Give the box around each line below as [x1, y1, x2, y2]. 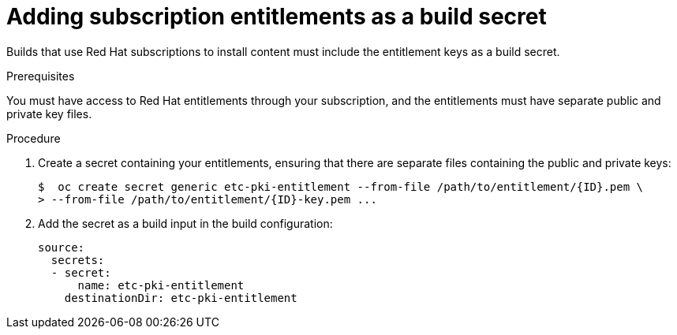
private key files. [6, 106, 92, 121]
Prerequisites [6, 69, 75, 83]
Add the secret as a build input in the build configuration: [38, 216, 333, 230]
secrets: [50, 253, 105, 266]
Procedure [6, 131, 61, 145]
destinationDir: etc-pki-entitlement [64, 291, 297, 304]
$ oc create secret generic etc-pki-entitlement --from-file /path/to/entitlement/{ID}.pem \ [38, 180, 644, 193]
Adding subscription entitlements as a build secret [6, 3, 547, 30]
